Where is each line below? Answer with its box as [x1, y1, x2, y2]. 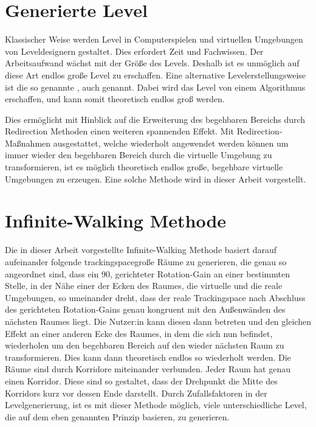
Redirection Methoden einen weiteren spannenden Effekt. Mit [5, 125, 235, 137]
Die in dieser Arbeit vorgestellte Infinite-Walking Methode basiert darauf [5, 243, 277, 256]
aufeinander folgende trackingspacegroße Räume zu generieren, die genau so [5, 255, 287, 268]
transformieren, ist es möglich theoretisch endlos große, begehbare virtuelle [5, 161, 283, 173]
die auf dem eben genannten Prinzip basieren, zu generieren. [5, 410, 230, 423]
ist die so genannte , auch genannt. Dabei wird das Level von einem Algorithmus [5, 80, 306, 93]
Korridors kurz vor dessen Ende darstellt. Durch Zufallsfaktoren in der [5, 386, 267, 399]
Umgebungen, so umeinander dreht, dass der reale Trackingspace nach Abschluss [5, 291, 306, 304]
